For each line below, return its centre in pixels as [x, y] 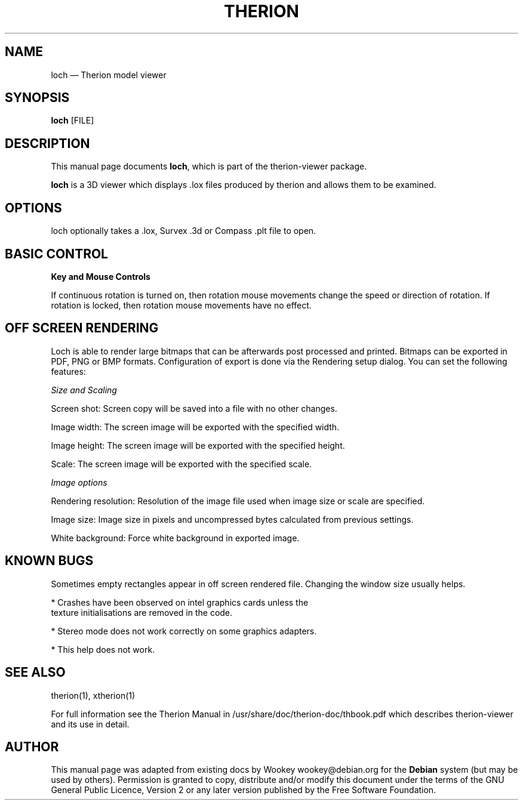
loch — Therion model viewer [109, 75]
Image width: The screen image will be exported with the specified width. [195, 427]
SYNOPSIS [37, 98]
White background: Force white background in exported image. [175, 538]
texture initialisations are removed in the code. [142, 612]
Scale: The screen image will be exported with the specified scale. [181, 464]
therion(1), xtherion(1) [93, 695]
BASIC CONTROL [56, 254]
